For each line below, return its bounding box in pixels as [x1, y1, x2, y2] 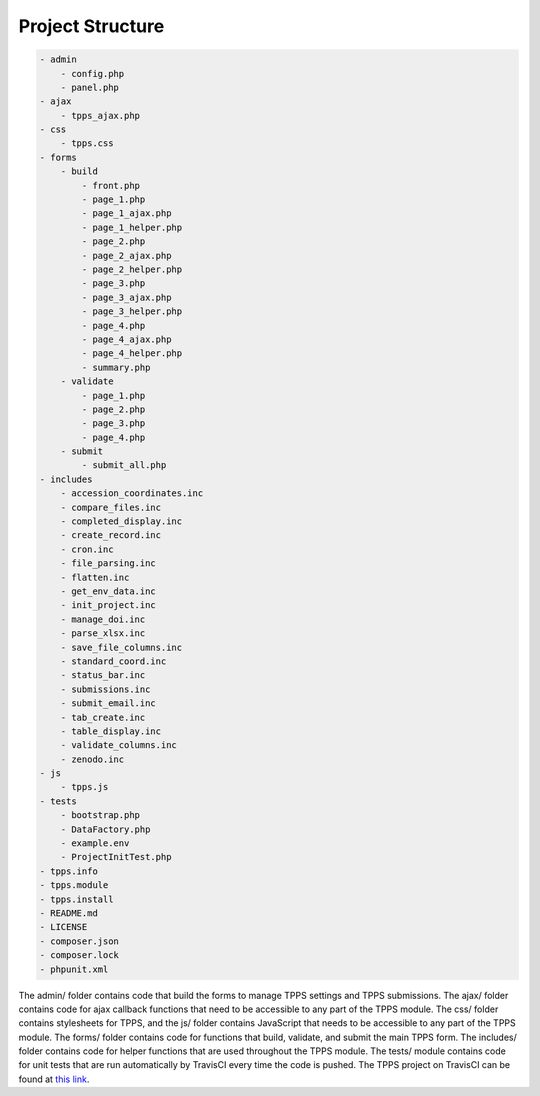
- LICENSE [39, 921, 88, 933]
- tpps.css [60, 138, 114, 149]
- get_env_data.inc [60, 585, 157, 597]
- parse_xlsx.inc [60, 628, 146, 639]
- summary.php [81, 361, 151, 373]
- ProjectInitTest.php [60, 851, 172, 863]
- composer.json [39, 935, 120, 947]
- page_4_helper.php [81, 348, 183, 359]
